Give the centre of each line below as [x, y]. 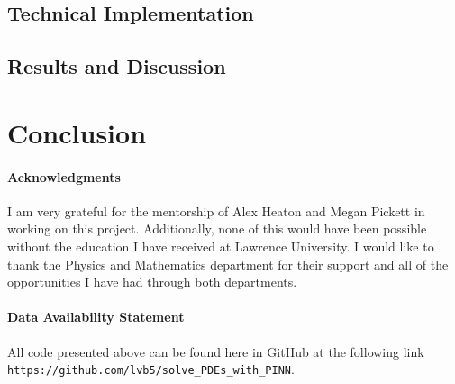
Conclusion [77, 132]
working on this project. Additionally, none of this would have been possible [217, 229]
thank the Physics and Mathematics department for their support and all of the [228, 264]
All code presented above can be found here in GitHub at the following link [216, 351]
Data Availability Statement [96, 317]
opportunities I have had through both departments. [152, 282]
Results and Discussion [117, 66]
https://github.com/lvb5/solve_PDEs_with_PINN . [151, 369]
